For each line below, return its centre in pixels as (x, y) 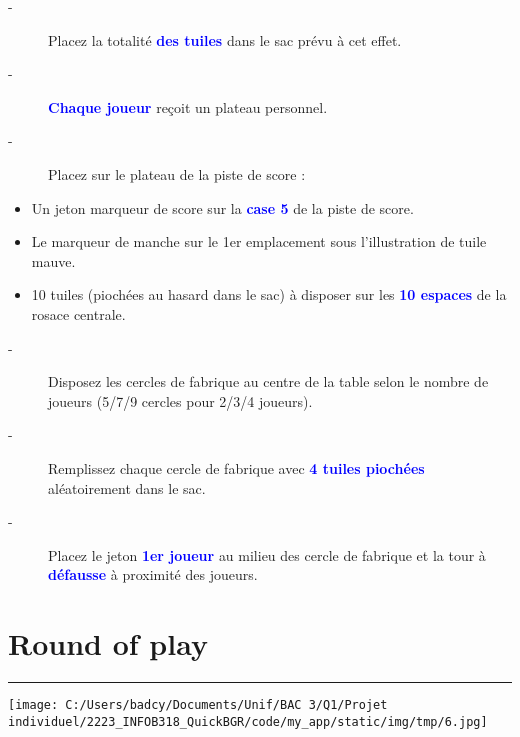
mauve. (53, 260)
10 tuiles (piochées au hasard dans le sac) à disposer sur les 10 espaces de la (269, 294)
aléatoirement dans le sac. (127, 487)
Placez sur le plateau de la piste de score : (177, 173)
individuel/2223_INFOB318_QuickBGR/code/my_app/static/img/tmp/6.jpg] (248, 721)
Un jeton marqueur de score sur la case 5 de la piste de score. (222, 207)
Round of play (108, 643)
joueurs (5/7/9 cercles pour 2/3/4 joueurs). (180, 400)
